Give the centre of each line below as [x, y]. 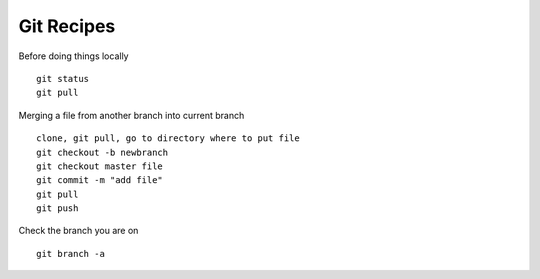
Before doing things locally [73, 56]
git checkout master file [100, 166]
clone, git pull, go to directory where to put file [168, 138]
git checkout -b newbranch [102, 152]
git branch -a [70, 253]
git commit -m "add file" [100, 180]
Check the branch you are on [78, 231]
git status [63, 78]
